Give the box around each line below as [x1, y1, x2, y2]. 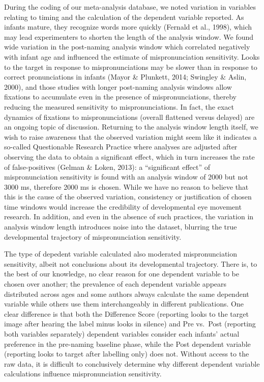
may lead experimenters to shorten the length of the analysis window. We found [4, 31, 254, 42]
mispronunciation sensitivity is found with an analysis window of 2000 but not [4, 171, 248, 182]
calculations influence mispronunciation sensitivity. [4, 368, 162, 379]
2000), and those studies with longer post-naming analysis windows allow [4, 81, 232, 92]
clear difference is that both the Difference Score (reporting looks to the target [4, 308, 249, 319]
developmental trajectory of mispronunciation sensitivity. [4, 231, 182, 242]
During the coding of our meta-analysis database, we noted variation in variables [4, 2, 256, 12]
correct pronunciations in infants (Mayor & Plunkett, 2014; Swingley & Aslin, [4, 71, 247, 82]
